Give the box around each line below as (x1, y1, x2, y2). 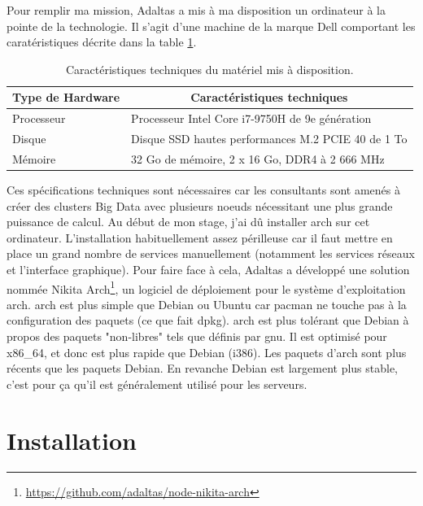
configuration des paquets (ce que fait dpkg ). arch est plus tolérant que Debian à (7, 312, 409, 329)
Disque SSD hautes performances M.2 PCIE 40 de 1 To (131, 130, 408, 147)
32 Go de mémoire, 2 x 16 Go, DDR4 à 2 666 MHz (131, 150, 385, 167)
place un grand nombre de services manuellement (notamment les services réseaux (7, 245, 415, 262)
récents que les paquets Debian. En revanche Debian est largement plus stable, (7, 360, 399, 377)
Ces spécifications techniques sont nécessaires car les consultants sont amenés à (7, 181, 400, 198)
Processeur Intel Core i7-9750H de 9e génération (131, 110, 372, 127)
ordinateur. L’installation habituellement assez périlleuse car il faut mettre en (7, 229, 393, 246)
